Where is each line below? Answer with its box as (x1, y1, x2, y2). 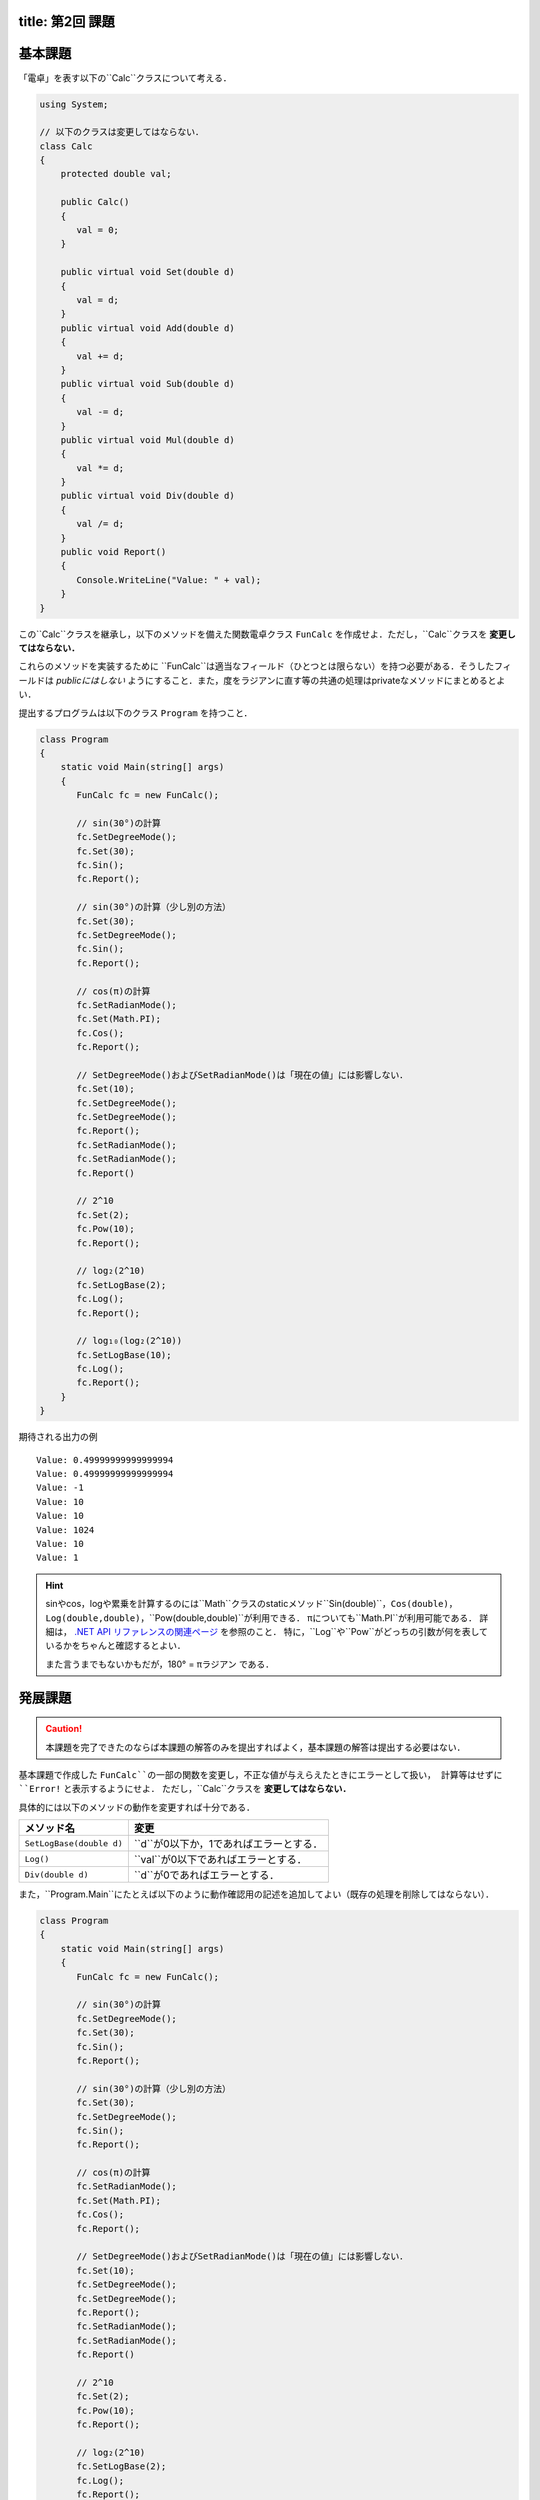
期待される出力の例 (18, 1431, 98, 1443)
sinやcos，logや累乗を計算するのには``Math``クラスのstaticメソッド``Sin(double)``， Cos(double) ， (45, 1598, 458, 1610)
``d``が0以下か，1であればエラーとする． (133, 1837, 324, 1851)
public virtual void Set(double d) (60, 266, 235, 278)
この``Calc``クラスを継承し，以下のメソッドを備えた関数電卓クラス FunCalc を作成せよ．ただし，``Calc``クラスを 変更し (18, 628, 517, 640)
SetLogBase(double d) (24, 1838, 124, 1849)
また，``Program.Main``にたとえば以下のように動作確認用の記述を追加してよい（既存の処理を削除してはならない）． (18, 1888, 495, 1900)
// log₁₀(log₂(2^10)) (76, 1335, 183, 1347)
